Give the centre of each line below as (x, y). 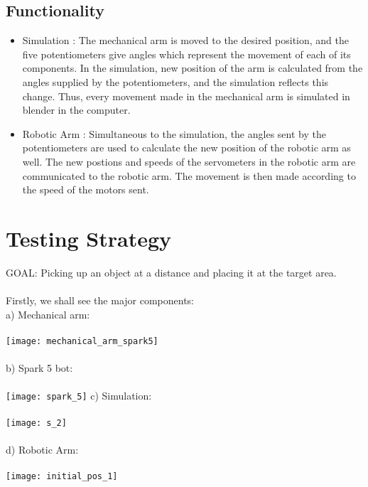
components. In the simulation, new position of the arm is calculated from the (193, 68)
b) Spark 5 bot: (39, 368)
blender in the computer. (76, 110)
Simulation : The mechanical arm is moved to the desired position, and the (185, 40)
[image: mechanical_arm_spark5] (82, 341)
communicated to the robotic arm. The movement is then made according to (189, 175)
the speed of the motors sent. (86, 189)
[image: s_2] (36, 423)
